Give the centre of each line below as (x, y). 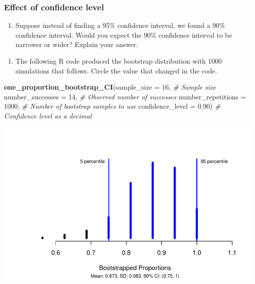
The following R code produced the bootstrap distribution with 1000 (119, 61)
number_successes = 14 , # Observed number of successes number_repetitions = (125, 96)
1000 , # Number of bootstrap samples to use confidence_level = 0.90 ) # (112, 106)
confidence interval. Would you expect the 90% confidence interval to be (124, 35)
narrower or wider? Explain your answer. (77, 44)
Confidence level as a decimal (48, 115)
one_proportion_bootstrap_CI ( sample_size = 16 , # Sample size (110, 87)
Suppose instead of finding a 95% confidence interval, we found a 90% (120, 25)
